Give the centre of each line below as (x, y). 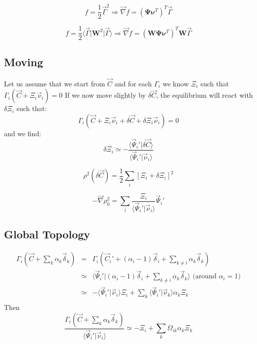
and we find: (23, 133)
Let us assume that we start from (55, 83)
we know (176, 83)
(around (204, 277)
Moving (24, 61)
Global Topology (47, 234)
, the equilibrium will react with (204, 95)
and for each (133, 83)
